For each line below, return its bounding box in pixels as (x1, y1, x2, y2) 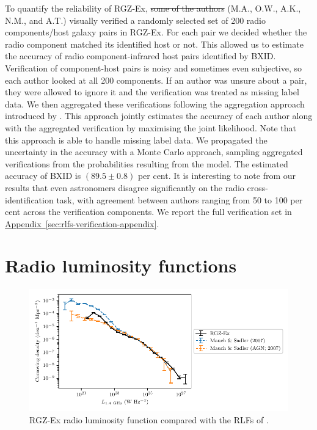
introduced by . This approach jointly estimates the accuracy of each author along (5, 109, 313, 122)
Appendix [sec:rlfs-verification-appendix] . (5, 217, 159, 230)
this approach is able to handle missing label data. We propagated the (5, 133, 268, 146)
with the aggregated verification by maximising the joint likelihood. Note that (5, 121, 296, 134)
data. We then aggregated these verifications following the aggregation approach (5, 97, 305, 110)
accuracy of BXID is (5, 169, 81, 182)
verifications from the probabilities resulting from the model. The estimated (5, 157, 288, 170)
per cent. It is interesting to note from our (137, 169, 296, 182)
